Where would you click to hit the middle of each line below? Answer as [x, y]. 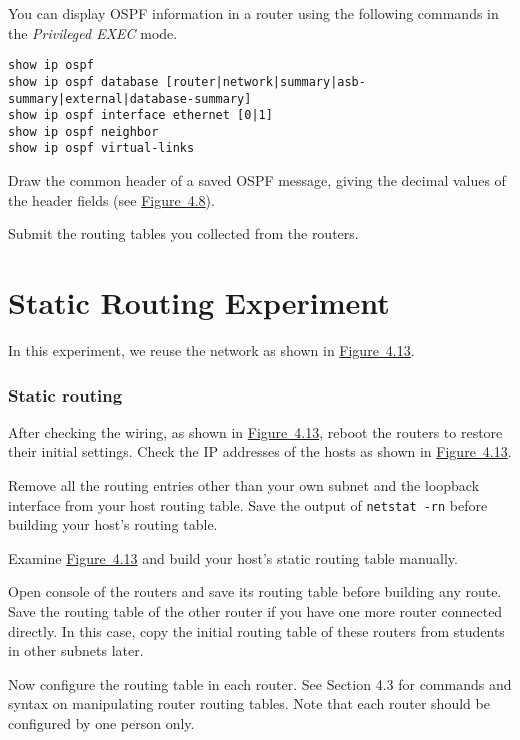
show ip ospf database [83, 81]
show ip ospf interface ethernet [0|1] [140, 115]
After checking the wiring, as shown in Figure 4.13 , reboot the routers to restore [255, 431]
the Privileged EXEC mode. [93, 32]
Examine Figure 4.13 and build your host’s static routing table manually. [233, 557]
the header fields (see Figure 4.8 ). [111, 199]
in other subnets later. [76, 650]
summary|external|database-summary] [130, 98]
